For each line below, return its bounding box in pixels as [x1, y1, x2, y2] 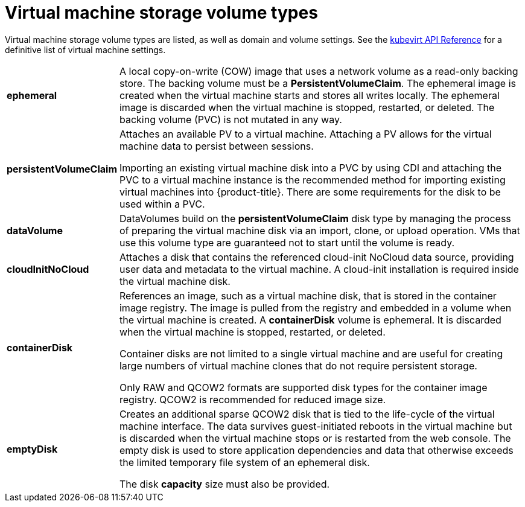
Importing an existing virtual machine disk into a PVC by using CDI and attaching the [119, 161, 501, 174]
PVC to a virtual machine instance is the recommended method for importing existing [119, 173, 506, 186]
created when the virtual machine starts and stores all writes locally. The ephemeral [119, 89, 500, 101]
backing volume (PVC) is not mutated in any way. [119, 113, 342, 126]
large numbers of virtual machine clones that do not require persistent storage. [119, 359, 477, 372]
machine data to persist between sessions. [119, 139, 314, 152]
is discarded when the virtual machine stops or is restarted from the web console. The [119, 432, 511, 444]
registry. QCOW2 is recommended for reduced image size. [119, 393, 386, 406]
